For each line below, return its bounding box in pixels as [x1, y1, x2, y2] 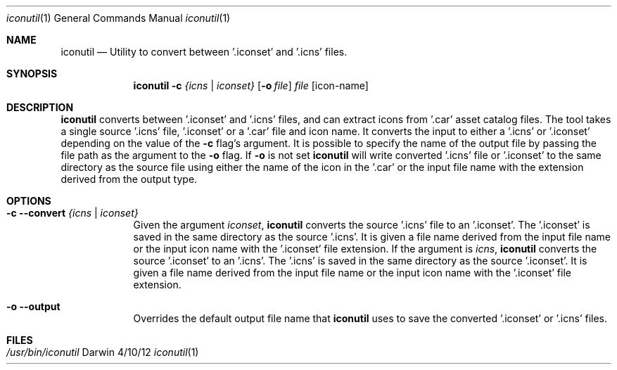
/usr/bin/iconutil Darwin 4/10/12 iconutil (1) [6, 346, 199, 358]
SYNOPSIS [6, 68, 58, 79]
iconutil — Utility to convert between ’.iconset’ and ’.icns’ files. [61, 46, 348, 58]
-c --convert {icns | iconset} [6, 207, 139, 219]
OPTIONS [6, 195, 51, 207]
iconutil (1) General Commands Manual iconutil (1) [6, 12, 231, 24]
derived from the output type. [61, 173, 198, 185]
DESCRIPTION [6, 101, 74, 113]
